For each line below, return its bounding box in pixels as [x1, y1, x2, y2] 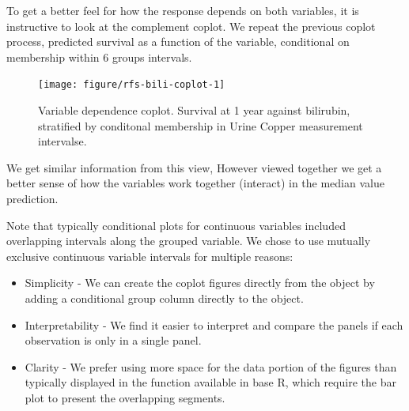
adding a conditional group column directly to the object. [25, 289, 304, 306]
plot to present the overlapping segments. [25, 389, 225, 405]
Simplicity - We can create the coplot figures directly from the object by [25, 274, 375, 291]
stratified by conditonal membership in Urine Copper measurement [38, 117, 363, 134]
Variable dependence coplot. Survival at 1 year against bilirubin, [38, 102, 350, 119]
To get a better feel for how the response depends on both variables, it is [6, 2, 359, 18]
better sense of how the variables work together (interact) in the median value [6, 175, 384, 191]
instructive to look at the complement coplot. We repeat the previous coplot [6, 17, 376, 34]
